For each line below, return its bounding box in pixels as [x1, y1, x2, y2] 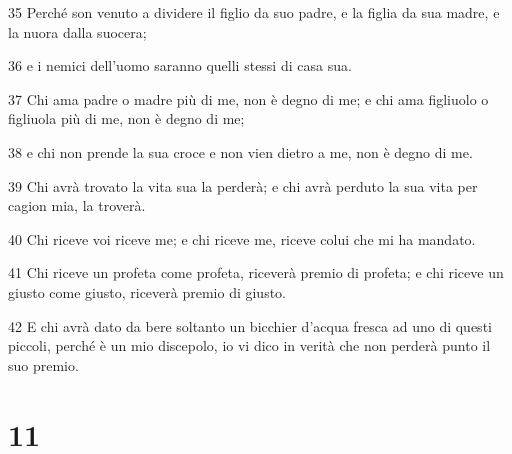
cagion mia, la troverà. [8, 195, 146, 216]
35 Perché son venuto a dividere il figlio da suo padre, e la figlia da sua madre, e [8, 2, 500, 22]
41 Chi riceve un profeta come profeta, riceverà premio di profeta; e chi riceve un [8, 262, 504, 283]
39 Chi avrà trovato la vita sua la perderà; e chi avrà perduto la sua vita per [8, 175, 478, 196]
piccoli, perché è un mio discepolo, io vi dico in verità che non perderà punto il [8, 335, 491, 356]
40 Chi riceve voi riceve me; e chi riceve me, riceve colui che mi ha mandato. [8, 228, 476, 249]
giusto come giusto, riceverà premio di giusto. [8, 281, 286, 302]
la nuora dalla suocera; [8, 21, 147, 42]
